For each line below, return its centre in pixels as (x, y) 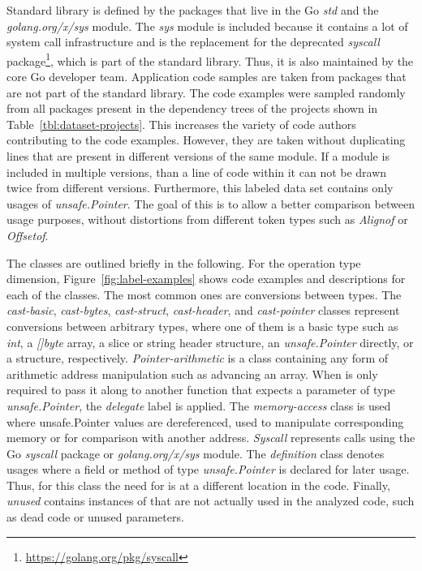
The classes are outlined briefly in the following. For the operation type (184, 262)
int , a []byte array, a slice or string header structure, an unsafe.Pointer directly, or (210, 342)
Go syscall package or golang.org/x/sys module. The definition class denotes (196, 453)
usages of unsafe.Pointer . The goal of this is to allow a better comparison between (211, 203)
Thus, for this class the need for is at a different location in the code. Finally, (198, 485)
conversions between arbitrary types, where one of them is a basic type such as (202, 326)
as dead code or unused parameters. (95, 517)
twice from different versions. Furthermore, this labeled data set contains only (200, 188)
